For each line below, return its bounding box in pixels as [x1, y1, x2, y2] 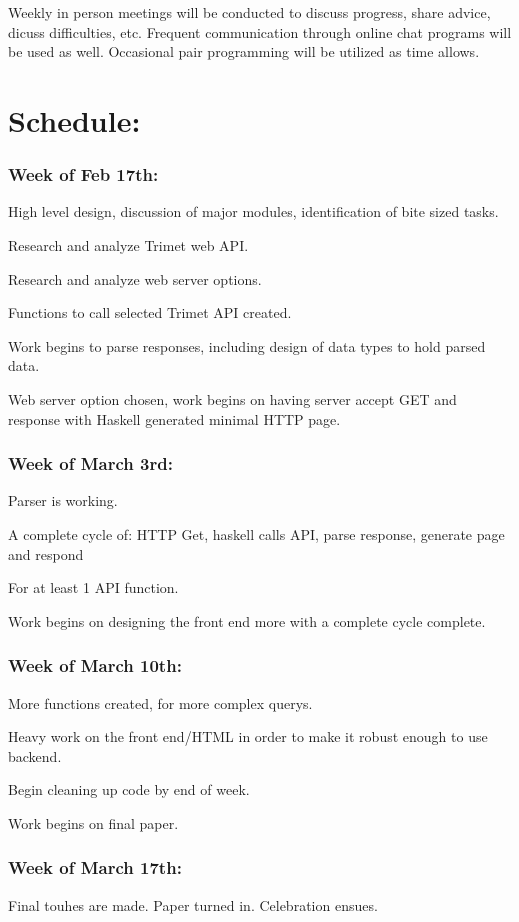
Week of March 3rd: [8, 451, 173, 476]
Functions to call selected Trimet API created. [8, 302, 292, 323]
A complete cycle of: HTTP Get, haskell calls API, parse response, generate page [8, 523, 505, 544]
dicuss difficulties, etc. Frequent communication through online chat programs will [8, 21, 512, 42]
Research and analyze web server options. [8, 268, 262, 289]
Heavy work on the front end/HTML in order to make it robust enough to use [8, 726, 488, 747]
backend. [8, 745, 62, 766]
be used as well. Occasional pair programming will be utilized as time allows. [8, 41, 480, 62]
